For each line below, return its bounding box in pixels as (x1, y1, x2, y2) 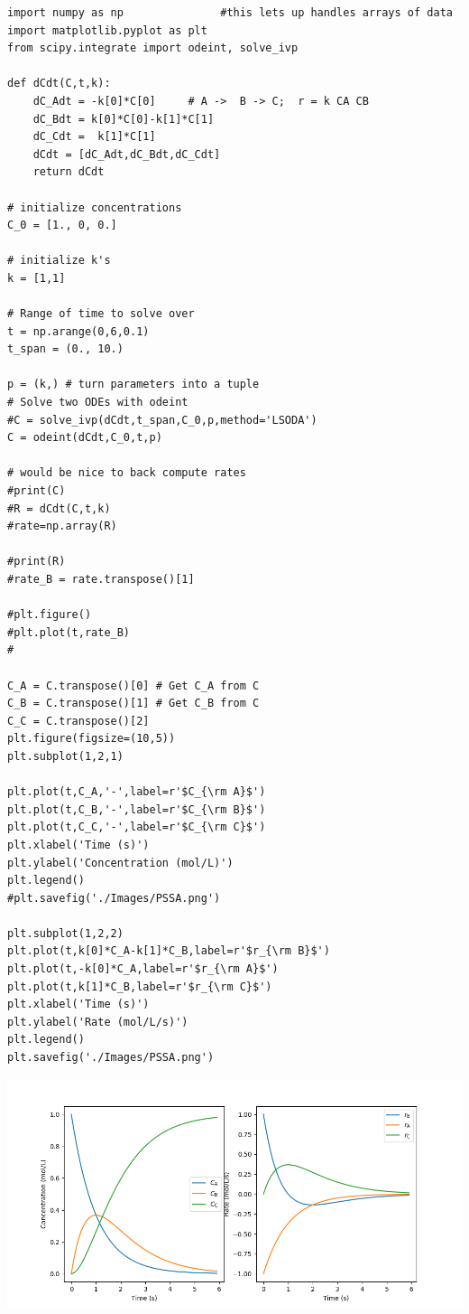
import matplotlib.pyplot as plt (7, 23, 207, 37)
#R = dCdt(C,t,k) (7, 502, 111, 515)
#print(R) (7, 555, 66, 568)
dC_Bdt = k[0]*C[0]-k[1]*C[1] (32, 112, 215, 126)
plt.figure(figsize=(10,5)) (7, 732, 176, 746)
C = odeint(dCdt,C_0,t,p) (7, 431, 162, 445)
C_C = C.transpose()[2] (7, 714, 150, 727)
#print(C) (7, 484, 66, 498)
